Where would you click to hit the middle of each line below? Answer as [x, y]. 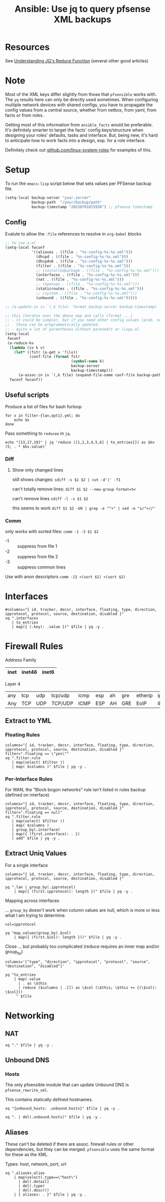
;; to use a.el [21, 243]
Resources [27, 47]
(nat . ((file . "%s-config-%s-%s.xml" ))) [80, 280]
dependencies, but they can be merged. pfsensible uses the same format [80, 1149]
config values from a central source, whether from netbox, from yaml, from [81, 110]
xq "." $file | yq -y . [29, 1045]
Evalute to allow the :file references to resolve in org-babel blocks [73, 234]
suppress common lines [41, 567]
